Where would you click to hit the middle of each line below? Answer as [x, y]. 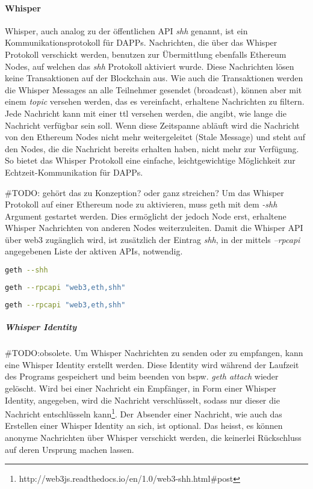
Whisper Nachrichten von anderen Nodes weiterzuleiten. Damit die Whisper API [154, 228]
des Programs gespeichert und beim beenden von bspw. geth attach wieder [142, 376]
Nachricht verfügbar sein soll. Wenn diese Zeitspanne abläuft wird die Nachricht [152, 125]
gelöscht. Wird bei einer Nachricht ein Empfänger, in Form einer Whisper [141, 388]
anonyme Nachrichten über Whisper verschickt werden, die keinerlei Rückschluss [153, 438]
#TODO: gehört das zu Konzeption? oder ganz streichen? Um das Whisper [144, 192]
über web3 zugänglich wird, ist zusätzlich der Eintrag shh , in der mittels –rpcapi [153, 239]
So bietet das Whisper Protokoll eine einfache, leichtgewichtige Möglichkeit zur [150, 160]
